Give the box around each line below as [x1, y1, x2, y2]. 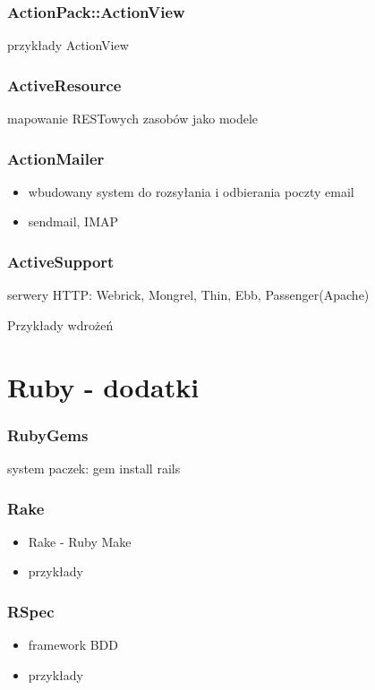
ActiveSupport [7, 250, 115, 272]
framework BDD [28, 635, 119, 654]
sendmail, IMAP [28, 212, 119, 231]
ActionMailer [7, 147, 105, 169]
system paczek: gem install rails [7, 459, 181, 478]
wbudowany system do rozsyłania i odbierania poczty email [28, 182, 354, 200]
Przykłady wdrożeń [7, 315, 114, 334]
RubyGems [7, 423, 89, 446]
